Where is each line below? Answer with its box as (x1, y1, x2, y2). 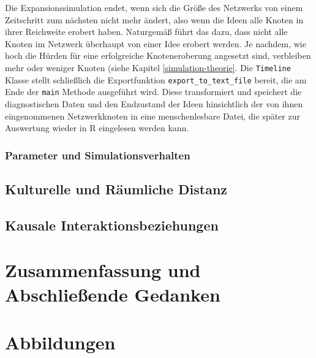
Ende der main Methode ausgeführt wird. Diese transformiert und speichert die (5, 85, 302, 98)
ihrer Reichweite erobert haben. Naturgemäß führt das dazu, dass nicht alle (5, 25, 288, 38)
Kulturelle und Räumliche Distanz (5, 179, 228, 198)
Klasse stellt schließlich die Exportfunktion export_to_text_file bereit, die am (5, 73, 307, 86)
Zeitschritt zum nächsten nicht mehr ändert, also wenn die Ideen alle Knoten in (5, 13, 304, 26)
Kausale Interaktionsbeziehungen (5, 215, 219, 234)
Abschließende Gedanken (5, 281, 220, 307)
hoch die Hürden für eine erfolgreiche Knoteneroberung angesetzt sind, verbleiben (5, 49, 311, 62)
